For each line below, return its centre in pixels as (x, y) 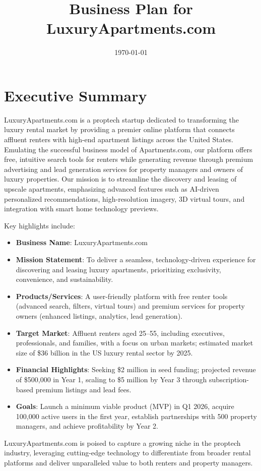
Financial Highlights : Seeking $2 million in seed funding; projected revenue (136, 369)
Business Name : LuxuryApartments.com (82, 242)
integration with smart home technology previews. (81, 209)
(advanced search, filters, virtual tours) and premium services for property (130, 306)
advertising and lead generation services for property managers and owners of (123, 169)
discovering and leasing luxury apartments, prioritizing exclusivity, (118, 269)
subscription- (229, 379)
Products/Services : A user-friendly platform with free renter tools (122, 296)
